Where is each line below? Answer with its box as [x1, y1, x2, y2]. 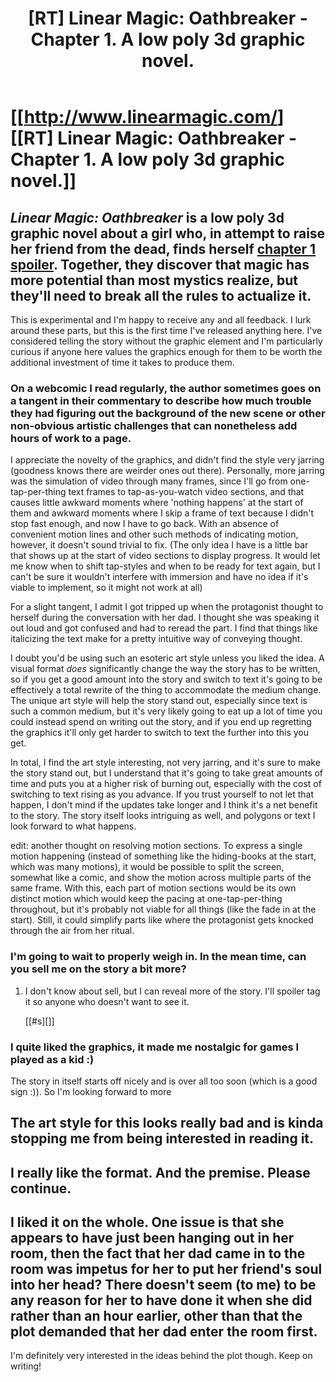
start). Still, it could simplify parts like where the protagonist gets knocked [10, 914, 314, 926]
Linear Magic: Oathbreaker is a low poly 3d [10, 209, 285, 226]
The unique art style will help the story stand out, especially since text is [10, 695, 308, 707]
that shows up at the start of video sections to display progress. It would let [10, 550, 321, 562]
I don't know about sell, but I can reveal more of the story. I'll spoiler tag [24, 985, 321, 997]
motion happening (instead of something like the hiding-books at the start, [10, 850, 317, 862]
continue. [10, 1180, 72, 1197]
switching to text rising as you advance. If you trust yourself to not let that [10, 788, 315, 801]
